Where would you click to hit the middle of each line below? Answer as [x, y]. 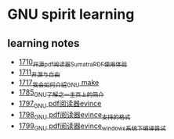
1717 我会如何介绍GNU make [59, 83]
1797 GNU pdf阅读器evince [60, 105]
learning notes [43, 43]
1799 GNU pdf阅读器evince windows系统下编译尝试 [92, 127]
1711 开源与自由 [39, 73]
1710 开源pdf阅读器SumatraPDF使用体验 [73, 62]
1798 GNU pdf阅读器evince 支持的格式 [74, 115]
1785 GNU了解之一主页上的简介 [61, 93]
